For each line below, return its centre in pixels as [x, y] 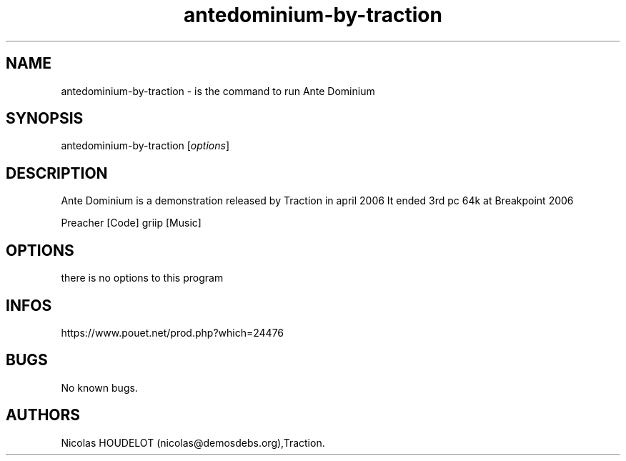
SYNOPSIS [45, 119]
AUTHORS [43, 415]
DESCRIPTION [57, 173]
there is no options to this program [142, 278]
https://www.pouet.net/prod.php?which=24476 [173, 332]
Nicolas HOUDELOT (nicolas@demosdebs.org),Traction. [193, 442]
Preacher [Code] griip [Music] [131, 223]
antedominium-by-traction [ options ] [145, 146]
